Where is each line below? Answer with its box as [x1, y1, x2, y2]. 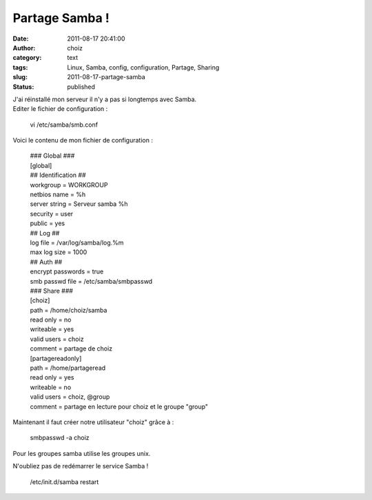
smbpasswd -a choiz [30, 434, 90, 442]
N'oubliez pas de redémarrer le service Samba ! [12, 462, 149, 470]
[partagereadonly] [30, 354, 82, 362]
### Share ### [30, 287, 74, 295]
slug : [12, 73, 28, 81]
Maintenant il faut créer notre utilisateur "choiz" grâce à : [12, 418, 174, 426]
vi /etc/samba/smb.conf [30, 121, 99, 129]
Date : [12, 34, 29, 43]
